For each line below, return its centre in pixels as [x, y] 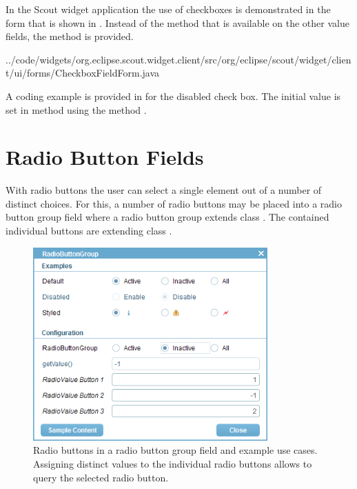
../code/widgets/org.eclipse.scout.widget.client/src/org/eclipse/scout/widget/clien [178, 59]
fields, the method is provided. [70, 36]
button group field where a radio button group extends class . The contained [167, 217]
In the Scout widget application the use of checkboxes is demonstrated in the [168, 9]
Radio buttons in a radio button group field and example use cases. [175, 450]
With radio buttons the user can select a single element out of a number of [164, 190]
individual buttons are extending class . [89, 231]
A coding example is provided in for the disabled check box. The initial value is [173, 96]
